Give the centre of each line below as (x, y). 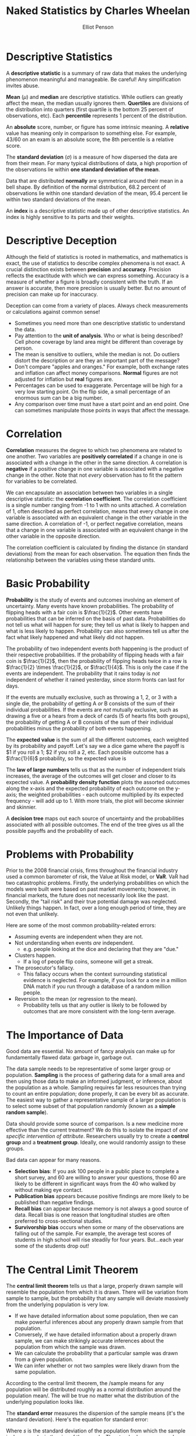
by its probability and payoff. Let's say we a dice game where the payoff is (95, 746)
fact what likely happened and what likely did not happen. (75, 637)
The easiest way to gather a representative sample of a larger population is (96, 1100)
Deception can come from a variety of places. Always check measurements (97, 305)
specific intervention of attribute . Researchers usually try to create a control (98, 1136)
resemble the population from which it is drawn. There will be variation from (97, 1292)
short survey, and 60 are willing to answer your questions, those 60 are (100, 1178)
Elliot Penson (98, 27)
